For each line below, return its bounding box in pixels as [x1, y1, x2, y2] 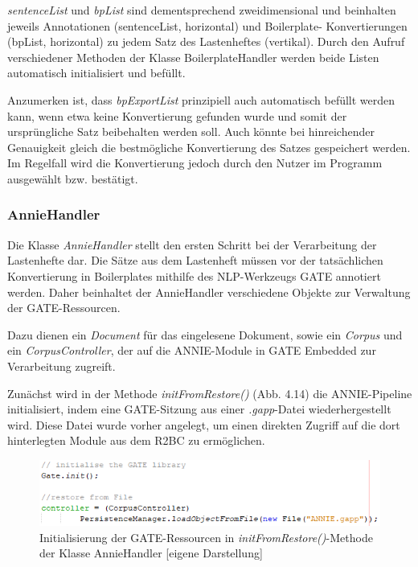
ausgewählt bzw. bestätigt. [7, 170, 138, 187]
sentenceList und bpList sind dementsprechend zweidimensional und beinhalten [7, 2, 396, 18]
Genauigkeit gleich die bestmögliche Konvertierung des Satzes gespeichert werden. [7, 138, 411, 155]
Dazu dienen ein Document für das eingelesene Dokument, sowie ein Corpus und [7, 326, 403, 343]
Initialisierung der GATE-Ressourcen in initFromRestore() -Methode [39, 528, 373, 545]
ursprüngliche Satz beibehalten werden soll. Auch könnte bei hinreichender [7, 123, 375, 140]
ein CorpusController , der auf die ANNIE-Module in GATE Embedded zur [7, 342, 376, 359]
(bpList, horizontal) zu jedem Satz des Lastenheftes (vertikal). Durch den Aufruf [7, 33, 405, 50]
